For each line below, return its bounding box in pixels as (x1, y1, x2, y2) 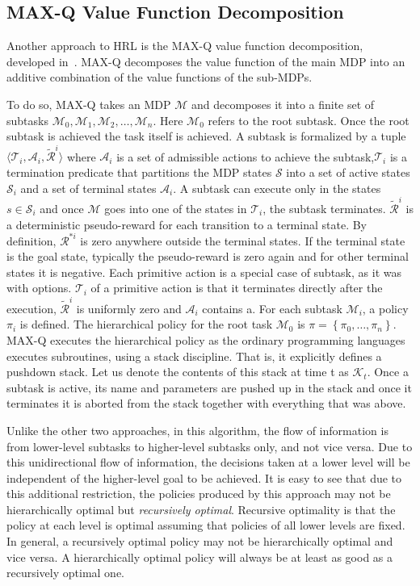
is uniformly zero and (76, 299, 182, 316)
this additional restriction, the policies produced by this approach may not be (6, 485, 391, 502)
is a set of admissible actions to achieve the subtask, (116, 148, 375, 165)
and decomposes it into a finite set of (191, 95, 375, 112)
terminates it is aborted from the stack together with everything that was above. (6, 395, 406, 412)
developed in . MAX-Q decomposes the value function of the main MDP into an (6, 52, 405, 69)
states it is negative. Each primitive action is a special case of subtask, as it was (6, 263, 401, 280)
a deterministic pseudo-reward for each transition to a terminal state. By (6, 216, 367, 232)
